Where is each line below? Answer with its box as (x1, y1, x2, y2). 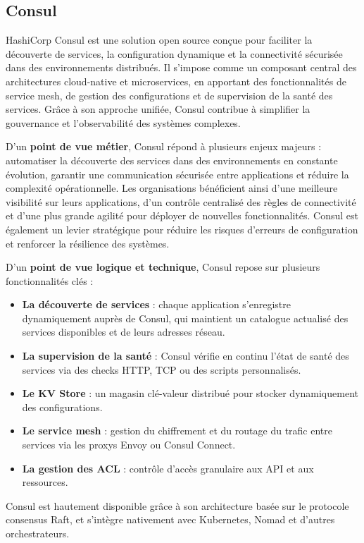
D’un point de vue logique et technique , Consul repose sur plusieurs (6, 260, 320, 274)
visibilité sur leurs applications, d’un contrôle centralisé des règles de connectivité (6, 194, 356, 209)
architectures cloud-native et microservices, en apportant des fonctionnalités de (6, 73, 346, 88)
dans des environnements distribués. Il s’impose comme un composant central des (6, 60, 357, 75)
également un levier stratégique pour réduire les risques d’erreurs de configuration (6, 221, 358, 236)
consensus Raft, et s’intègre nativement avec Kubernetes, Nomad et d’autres (6, 512, 335, 527)
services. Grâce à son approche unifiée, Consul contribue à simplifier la (6, 102, 310, 116)
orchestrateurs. (6, 526, 70, 541)
